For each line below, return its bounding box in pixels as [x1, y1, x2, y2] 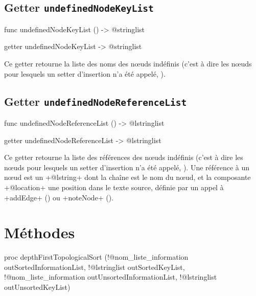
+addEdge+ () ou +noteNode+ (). [4, 192, 114, 202]
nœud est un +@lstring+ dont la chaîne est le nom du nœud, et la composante [4, 172, 251, 183]
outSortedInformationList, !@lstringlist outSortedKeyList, [4, 261, 185, 272]
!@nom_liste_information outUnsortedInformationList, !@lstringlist [4, 271, 217, 282]
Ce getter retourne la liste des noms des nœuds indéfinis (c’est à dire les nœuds [4, 58, 252, 69]
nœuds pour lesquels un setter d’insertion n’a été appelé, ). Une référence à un [4, 162, 250, 172]
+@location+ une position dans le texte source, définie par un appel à [4, 181, 224, 192]
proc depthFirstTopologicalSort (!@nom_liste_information [4, 252, 189, 262]
